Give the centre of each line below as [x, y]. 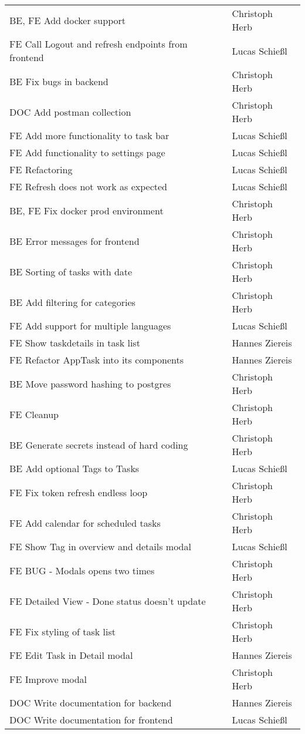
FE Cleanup [34, 414]
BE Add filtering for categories [72, 302]
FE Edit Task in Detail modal [71, 655]
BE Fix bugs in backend [59, 81]
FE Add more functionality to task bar [89, 135]
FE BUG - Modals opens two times [82, 570]
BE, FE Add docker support [67, 20]
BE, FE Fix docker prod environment [87, 210]
